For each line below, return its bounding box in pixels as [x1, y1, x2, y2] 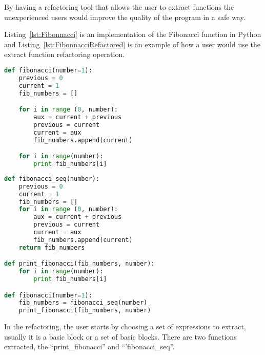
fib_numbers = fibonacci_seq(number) [18, 299, 148, 307]
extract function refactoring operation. [4, 49, 125, 60]
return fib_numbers [18, 244, 85, 251]
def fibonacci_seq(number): [4, 175, 100, 182]
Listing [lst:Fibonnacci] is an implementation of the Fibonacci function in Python [4, 29, 261, 40]
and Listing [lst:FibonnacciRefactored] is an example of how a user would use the [4, 39, 261, 49]
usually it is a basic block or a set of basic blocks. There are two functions [4, 331, 237, 342]
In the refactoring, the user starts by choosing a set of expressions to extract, [4, 321, 246, 332]
